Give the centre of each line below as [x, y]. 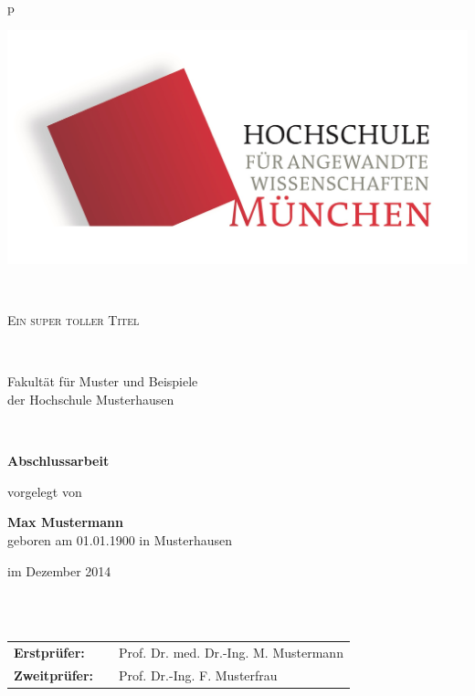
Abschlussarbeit [58, 461]
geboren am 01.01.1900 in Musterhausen [120, 539]
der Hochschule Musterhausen [91, 399]
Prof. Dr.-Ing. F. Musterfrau [198, 675]
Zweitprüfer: [54, 675]
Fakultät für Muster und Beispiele [103, 381]
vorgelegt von [45, 491]
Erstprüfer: [49, 653]
